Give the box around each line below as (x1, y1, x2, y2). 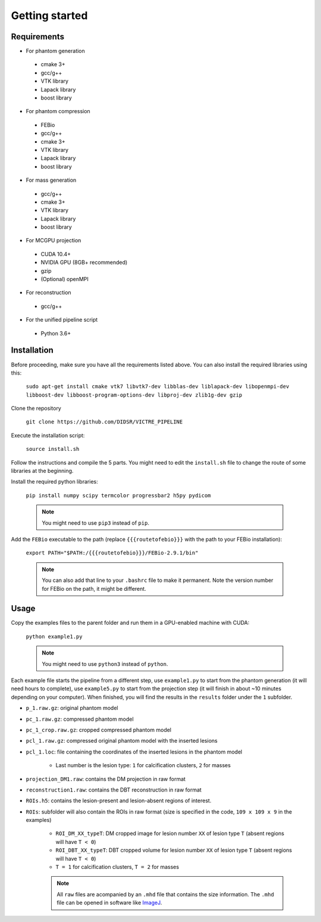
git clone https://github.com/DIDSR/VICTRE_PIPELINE (26, 419, 183, 425)
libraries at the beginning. (11, 468, 74, 475)
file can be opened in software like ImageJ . (56, 899, 162, 907)
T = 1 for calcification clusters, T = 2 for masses (55, 864, 180, 871)
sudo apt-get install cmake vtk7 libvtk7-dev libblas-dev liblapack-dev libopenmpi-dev (26, 383, 289, 390)
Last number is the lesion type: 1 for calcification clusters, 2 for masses (55, 762, 231, 769)
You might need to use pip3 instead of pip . (42, 519, 150, 527)
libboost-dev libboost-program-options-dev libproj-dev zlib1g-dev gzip (26, 391, 243, 398)
